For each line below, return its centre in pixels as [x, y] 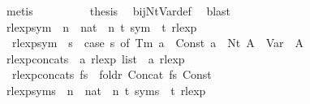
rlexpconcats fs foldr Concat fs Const [112, 74]
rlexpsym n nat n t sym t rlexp [101, 26]
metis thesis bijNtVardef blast [118, 11]
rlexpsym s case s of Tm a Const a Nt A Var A [158, 43]
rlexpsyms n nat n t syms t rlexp [106, 90]
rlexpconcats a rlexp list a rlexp [95, 58]
